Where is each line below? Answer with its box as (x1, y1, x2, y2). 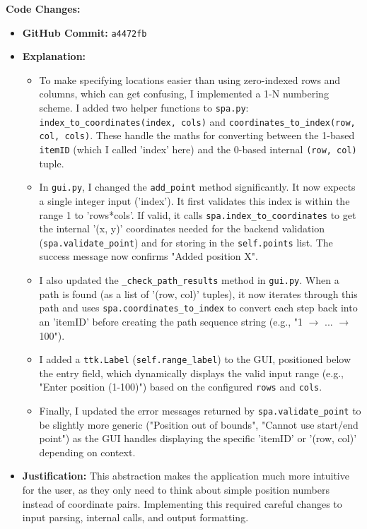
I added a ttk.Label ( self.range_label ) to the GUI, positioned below (39, 352, 351, 367)
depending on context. (39, 444, 136, 459)
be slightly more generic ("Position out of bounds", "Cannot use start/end (39, 417, 359, 432)
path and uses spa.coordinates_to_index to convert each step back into (39, 300, 358, 315)
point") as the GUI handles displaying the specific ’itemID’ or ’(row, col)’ (39, 431, 357, 446)
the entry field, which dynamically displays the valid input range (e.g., (39, 365, 344, 380)
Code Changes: (6, 1, 81, 16)
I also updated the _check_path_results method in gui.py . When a (39, 273, 339, 287)
